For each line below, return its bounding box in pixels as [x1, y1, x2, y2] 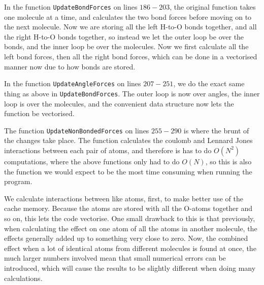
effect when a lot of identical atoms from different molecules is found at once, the [4, 242, 256, 253]
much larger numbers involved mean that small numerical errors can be [4, 253, 226, 263]
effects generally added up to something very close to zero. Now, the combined [4, 233, 248, 243]
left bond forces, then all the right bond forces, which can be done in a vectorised [4, 51, 257, 62]
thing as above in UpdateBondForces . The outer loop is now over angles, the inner [4, 88, 260, 98]
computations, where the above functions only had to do [4, 156, 180, 166]
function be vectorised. [4, 108, 75, 119]
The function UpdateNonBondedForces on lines [4, 125, 149, 135]
